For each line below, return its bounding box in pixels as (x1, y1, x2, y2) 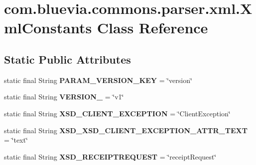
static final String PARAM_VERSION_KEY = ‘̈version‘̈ (4, 75, 192, 85)
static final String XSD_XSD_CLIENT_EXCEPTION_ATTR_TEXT (4, 125, 248, 135)
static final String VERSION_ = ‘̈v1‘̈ (4, 91, 124, 102)
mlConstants (4, 17, 92, 38)
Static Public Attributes (4, 51, 131, 67)
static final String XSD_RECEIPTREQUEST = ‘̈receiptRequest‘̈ (4, 151, 217, 162)
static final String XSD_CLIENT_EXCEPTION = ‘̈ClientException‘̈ (4, 108, 231, 118)
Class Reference (97, 17, 208, 38)
